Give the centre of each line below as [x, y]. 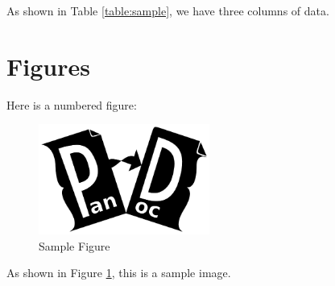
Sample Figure [74, 245]
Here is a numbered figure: [72, 104]
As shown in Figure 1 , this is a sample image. [119, 273]
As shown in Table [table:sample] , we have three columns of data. [168, 10]
